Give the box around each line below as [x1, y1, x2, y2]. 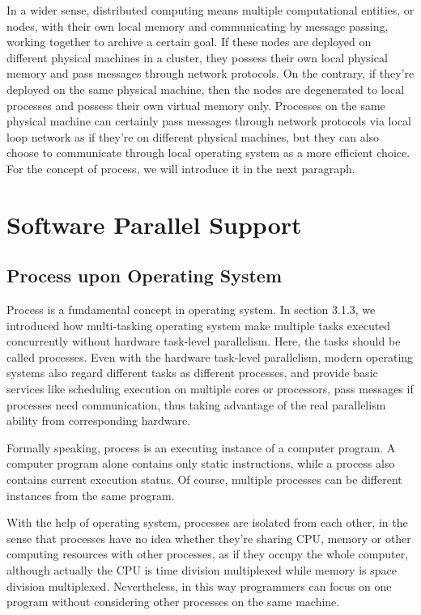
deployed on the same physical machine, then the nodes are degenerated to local [6, 80, 405, 97]
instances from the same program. [6, 486, 175, 503]
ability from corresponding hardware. [6, 412, 191, 429]
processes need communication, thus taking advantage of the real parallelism [6, 396, 386, 413]
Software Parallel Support [6, 207, 302, 240]
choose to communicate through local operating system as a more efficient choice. [6, 144, 410, 161]
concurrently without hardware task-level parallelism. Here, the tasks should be [6, 333, 401, 350]
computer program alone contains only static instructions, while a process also [6, 455, 395, 472]
